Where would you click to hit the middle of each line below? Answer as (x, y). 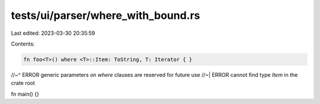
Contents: (23, 44)
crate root (23, 83)
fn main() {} (25, 94)
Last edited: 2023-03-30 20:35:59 (53, 33)
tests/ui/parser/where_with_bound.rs (106, 15)
